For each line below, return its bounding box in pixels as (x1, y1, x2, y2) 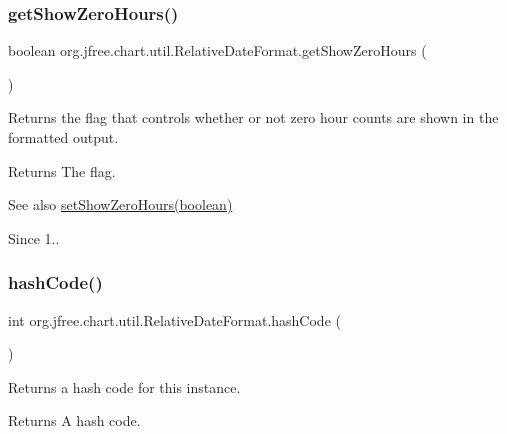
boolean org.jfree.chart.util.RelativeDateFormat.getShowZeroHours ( (8, 40, 427, 61)
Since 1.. (8, 227, 60, 248)
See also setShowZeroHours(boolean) (8, 194, 233, 215)
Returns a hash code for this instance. (8, 376, 241, 397)
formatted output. (8, 127, 119, 147)
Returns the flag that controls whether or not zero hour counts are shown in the (8, 107, 499, 128)
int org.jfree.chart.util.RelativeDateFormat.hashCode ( (8, 309, 341, 330)
